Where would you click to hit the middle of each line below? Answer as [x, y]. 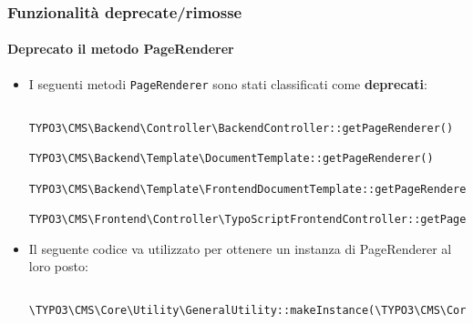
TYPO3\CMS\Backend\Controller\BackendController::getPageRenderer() [241, 128]
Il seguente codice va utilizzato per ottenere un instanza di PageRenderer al [240, 248]
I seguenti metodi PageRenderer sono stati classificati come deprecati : [228, 83]
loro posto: [58, 266]
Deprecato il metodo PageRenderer [121, 49]
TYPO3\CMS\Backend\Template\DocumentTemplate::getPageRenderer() [231, 159]
